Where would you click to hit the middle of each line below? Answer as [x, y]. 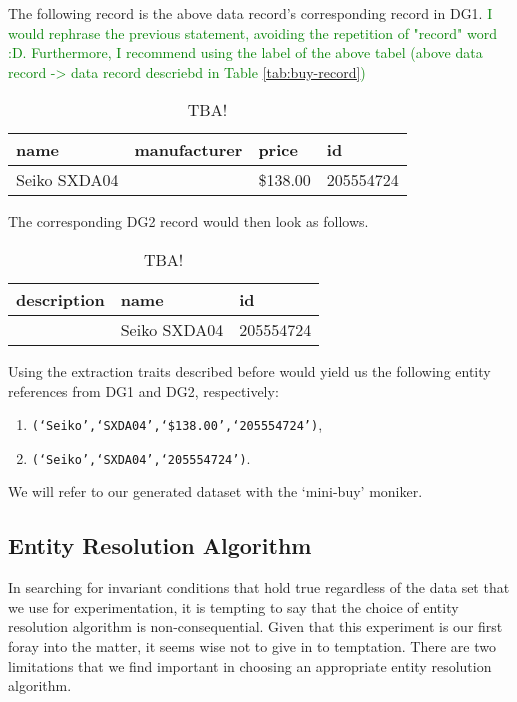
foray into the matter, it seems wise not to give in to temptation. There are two [252, 646]
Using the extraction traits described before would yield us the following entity [249, 370]
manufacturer [188, 150]
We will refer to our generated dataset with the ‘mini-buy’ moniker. [215, 491]
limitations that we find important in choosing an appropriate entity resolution [250, 665]
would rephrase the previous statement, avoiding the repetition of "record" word [252, 32]
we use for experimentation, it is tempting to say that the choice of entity [233, 606]
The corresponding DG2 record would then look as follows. [188, 221]
